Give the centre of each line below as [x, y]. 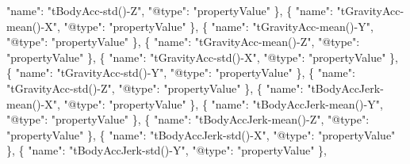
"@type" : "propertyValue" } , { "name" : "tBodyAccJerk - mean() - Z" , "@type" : [188, 119]
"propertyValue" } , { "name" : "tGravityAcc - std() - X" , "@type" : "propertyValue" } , [202, 57]
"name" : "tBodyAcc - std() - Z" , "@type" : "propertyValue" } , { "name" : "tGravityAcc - [205, 10]
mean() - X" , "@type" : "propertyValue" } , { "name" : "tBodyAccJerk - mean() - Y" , [195, 103]
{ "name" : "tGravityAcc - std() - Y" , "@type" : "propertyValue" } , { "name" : [181, 72]
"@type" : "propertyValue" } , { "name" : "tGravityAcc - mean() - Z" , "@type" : [183, 42]
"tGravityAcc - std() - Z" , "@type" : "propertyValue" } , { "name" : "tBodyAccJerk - [195, 88]
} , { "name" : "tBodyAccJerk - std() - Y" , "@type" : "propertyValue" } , [167, 150]
